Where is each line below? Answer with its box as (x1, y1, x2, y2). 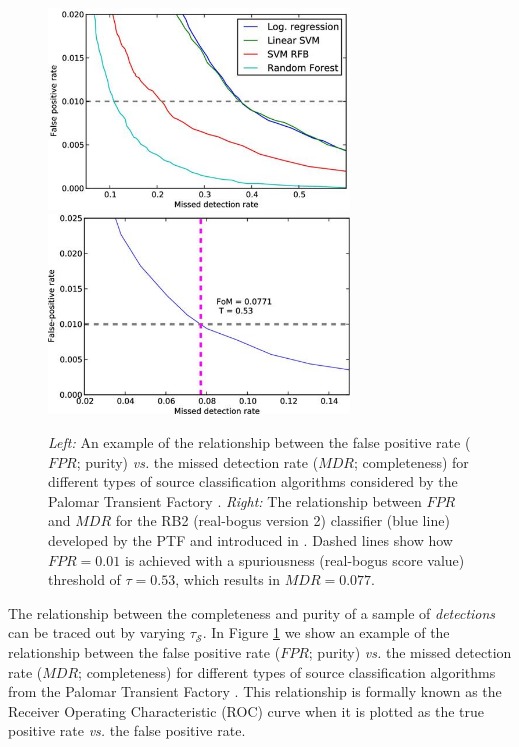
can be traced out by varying (8, 622, 186, 643)
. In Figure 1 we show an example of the (202, 622, 450, 643)
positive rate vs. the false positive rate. (8, 720, 246, 741)
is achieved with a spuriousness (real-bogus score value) (124, 549, 465, 570)
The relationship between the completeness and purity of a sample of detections (8, 602, 496, 623)
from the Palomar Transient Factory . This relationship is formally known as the (8, 681, 502, 702)
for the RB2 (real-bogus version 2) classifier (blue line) (115, 510, 450, 531)
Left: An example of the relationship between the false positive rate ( (48, 431, 471, 452)
